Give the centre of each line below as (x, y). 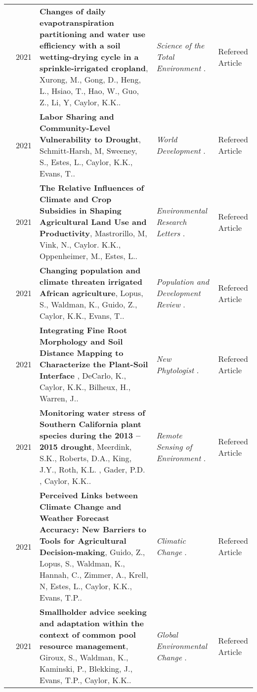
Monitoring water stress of (92, 412)
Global (167, 634)
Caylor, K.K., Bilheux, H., (85, 387)
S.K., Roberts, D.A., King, (86, 458)
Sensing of (174, 447)
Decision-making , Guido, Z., (92, 552)
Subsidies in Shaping (81, 210)
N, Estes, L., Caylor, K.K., (86, 586)
